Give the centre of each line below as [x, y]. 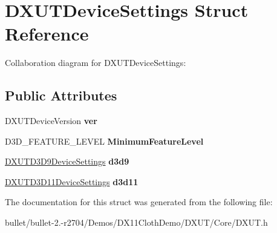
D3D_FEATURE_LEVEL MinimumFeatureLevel [104, 141]
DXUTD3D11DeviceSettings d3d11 [72, 181]
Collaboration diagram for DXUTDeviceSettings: [96, 63]
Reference [47, 34]
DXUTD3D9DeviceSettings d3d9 [67, 161]
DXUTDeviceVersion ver [51, 121]
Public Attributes [61, 95]
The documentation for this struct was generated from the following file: [139, 202]
